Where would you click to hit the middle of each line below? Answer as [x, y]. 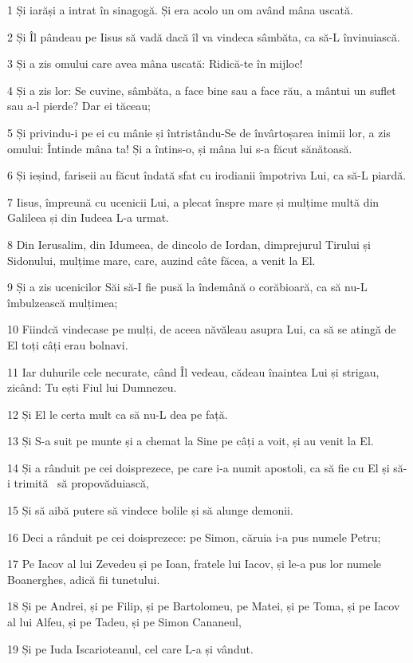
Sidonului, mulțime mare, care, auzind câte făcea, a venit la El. [161, 260]
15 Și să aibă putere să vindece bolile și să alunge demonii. [150, 510]
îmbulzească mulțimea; [63, 302]
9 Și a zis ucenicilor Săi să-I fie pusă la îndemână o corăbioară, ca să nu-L [187, 287]
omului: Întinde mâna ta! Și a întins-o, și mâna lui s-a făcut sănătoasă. [180, 148]
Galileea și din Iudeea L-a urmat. [88, 217]
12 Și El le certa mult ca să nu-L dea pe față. [118, 414]
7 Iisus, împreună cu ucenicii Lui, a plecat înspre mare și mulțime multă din [193, 201]
